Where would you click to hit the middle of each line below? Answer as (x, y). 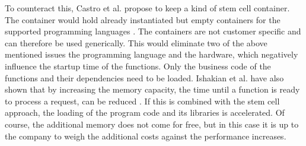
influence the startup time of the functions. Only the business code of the (138, 66)
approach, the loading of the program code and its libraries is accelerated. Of (145, 112)
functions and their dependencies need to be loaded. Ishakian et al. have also (144, 77)
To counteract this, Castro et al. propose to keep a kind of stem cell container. (147, 8)
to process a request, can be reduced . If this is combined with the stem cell (142, 101)
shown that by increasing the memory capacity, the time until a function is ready (152, 89)
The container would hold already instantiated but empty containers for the (143, 19)
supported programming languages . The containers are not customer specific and (153, 31)
